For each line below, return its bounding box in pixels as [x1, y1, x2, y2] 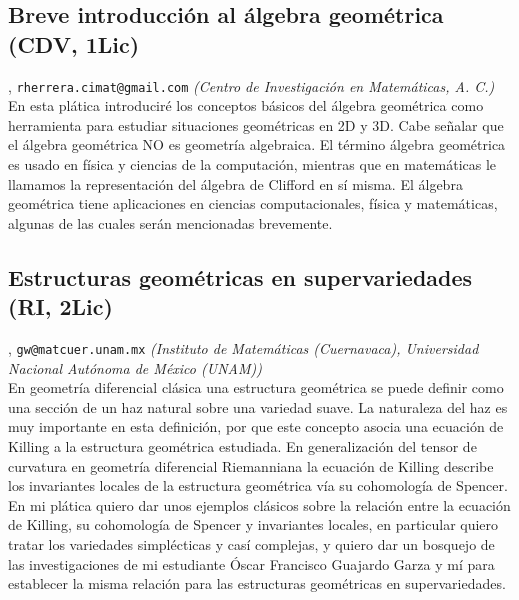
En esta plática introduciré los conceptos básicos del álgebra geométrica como [8, 95, 484, 116]
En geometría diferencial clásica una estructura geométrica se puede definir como [8, 377, 504, 398]
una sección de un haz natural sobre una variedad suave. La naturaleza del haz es [8, 396, 508, 417]
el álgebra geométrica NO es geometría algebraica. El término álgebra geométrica [8, 134, 506, 155]
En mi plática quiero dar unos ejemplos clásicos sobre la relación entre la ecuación [8, 494, 511, 515]
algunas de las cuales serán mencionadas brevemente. [8, 212, 333, 233]
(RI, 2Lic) [8, 291, 113, 322]
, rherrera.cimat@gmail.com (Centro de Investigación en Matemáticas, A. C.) [8, 75, 495, 96]
